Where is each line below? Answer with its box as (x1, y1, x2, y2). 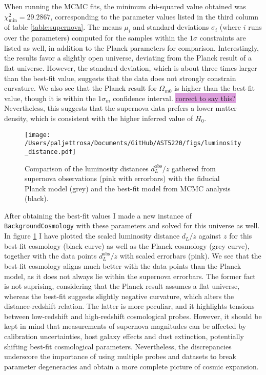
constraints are (199, 32, 246, 43)
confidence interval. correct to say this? (113, 92, 236, 103)
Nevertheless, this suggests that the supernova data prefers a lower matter (4, 103, 237, 113)
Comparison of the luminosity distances (25, 163, 149, 173)
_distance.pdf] (25, 148, 76, 155)
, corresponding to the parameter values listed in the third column (50, 11, 259, 22)
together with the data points (4, 250, 97, 261)
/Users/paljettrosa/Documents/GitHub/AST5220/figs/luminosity (25, 140, 241, 147)
